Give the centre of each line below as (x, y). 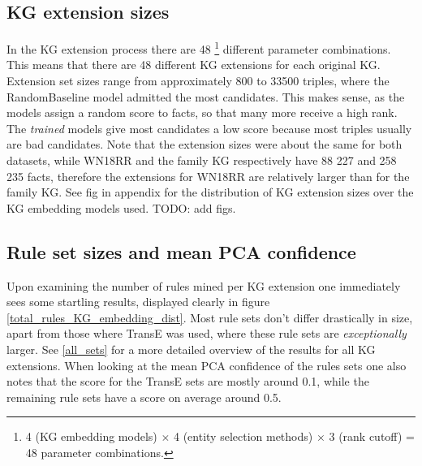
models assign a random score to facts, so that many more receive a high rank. (202, 112)
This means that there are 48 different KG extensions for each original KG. (194, 65)
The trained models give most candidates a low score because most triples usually (209, 128)
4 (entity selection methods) (243, 436)
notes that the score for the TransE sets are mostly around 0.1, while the (188, 381)
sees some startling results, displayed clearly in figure (138, 302)
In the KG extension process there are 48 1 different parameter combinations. (199, 47)
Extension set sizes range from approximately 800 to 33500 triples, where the (198, 81)
